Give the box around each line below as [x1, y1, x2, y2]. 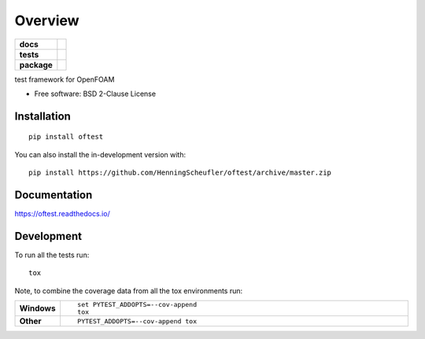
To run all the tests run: [14, 250, 90, 260]
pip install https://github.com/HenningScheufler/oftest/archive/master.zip [28, 168, 332, 177]
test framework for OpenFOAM [14, 75, 115, 84]
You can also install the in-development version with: [14, 149, 187, 159]
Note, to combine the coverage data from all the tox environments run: [14, 286, 243, 295]
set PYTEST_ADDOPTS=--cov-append [77, 300, 197, 309]
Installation [14, 109, 71, 123]
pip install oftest [28, 132, 104, 142]
